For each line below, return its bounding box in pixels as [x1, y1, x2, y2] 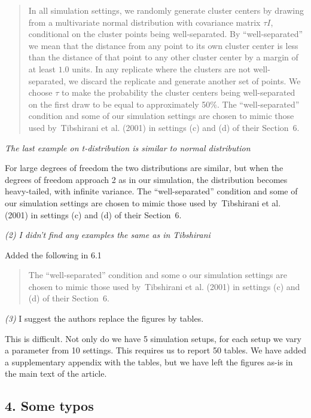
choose [28, 86, 53, 99]
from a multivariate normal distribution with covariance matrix [28, 16, 261, 28]
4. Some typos [5, 396, 94, 415]
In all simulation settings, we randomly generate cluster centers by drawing [28, 4, 304, 16]
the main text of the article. [5, 367, 107, 380]
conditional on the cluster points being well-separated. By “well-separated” [28, 28, 303, 40]
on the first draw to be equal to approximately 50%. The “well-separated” [28, 97, 300, 110]
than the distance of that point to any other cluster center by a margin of [28, 51, 298, 63]
